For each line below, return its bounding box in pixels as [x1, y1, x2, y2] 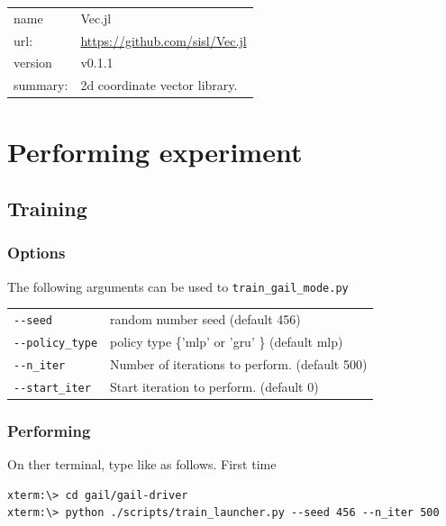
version [14, 53, 52, 72]
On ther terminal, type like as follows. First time [7, 455, 277, 474]
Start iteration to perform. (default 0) [110, 376, 319, 395]
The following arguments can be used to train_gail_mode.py [7, 277, 349, 295]
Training [7, 195, 87, 222]
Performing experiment [7, 132, 303, 169]
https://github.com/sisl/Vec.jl [80, 31, 247, 50]
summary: [14, 76, 68, 95]
